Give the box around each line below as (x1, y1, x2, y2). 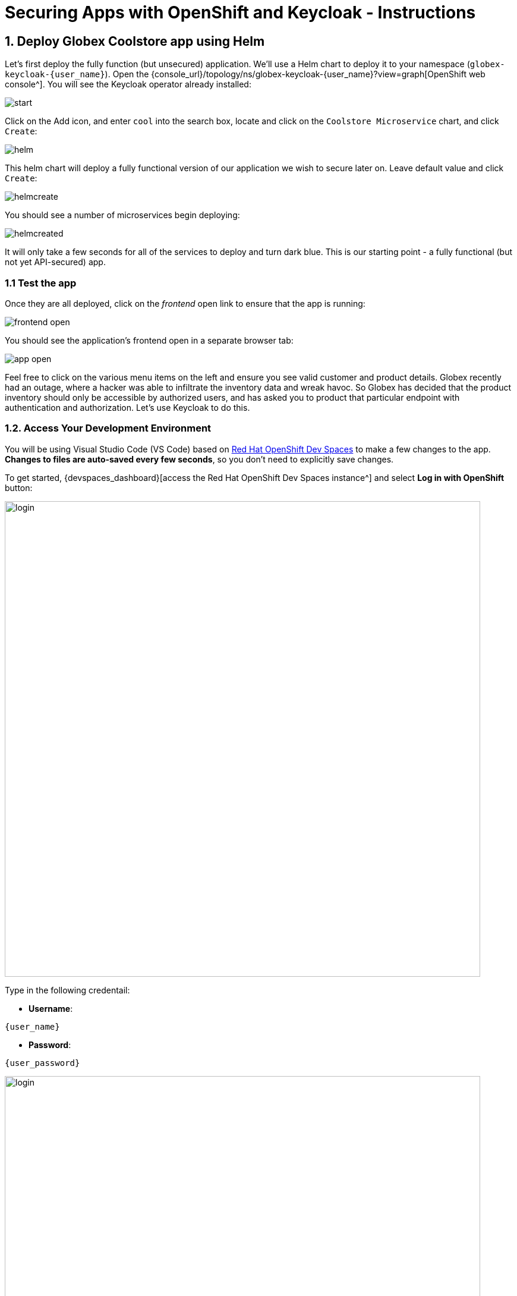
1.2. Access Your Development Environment (5, 422, 212, 435)
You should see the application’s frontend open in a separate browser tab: (5, 335, 294, 345)
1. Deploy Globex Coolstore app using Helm (5, 33, 265, 49)
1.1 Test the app (5, 276, 77, 289)
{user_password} (5, 1058, 80, 1068)
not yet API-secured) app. (5, 257, 106, 268)
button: (5, 482, 33, 493)
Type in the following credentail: (5, 984, 130, 995)
